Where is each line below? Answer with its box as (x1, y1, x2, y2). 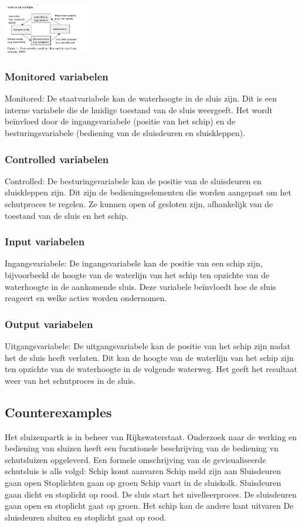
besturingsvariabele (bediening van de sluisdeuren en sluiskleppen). (5, 127, 246, 139)
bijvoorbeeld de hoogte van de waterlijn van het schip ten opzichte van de (5, 269, 270, 281)
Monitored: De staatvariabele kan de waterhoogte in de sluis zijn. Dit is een (5, 92, 277, 104)
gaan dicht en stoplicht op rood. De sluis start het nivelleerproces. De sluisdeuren (5, 488, 297, 500)
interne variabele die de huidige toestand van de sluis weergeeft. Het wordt (5, 103, 273, 116)
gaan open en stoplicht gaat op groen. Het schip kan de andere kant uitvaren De (5, 499, 294, 512)
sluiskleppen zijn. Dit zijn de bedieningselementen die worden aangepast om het (5, 186, 291, 198)
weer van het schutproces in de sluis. (5, 374, 136, 386)
